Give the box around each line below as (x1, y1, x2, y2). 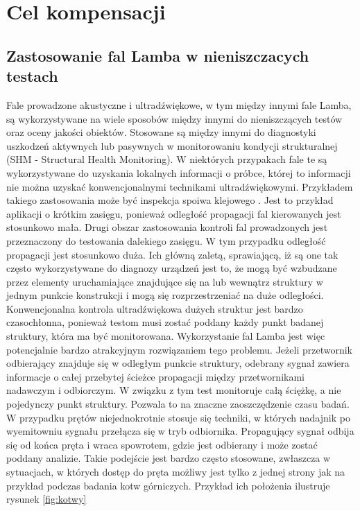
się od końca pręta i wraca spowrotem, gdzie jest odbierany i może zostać (6, 437, 318, 451)
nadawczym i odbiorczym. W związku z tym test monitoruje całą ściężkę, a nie (6, 383, 341, 397)
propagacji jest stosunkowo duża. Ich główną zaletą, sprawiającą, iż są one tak (6, 247, 338, 261)
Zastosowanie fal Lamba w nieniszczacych (6, 44, 309, 66)
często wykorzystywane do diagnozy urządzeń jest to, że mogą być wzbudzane (6, 261, 337, 275)
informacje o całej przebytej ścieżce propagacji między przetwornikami (6, 369, 305, 383)
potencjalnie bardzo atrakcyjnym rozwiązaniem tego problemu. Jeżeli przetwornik (6, 342, 352, 356)
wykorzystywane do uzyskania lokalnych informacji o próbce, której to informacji (6, 165, 351, 180)
